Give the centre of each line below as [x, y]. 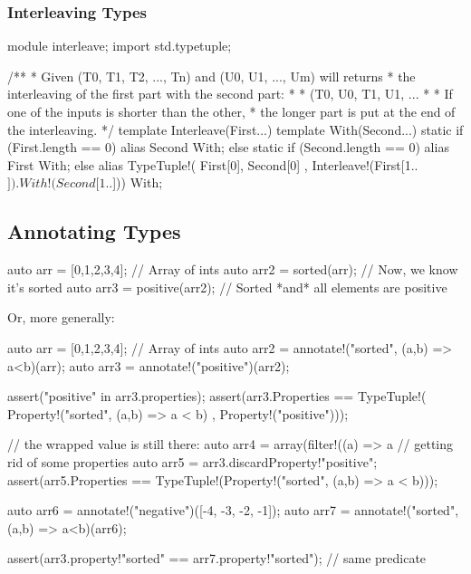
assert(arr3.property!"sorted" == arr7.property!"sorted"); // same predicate [217, 558]
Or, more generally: [61, 317]
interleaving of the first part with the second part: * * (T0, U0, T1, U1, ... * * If [230, 94]
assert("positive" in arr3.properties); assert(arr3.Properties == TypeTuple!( [217, 396]
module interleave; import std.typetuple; [120, 46]
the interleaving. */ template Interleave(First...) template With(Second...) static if [235, 129]
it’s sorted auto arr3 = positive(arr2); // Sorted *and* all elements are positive [227, 287]
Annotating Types [94, 231]
